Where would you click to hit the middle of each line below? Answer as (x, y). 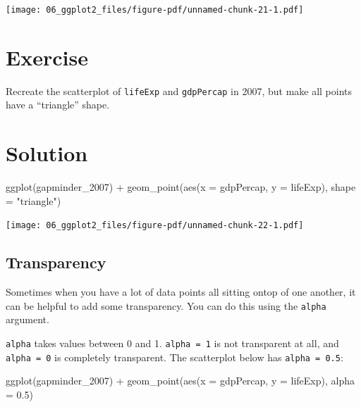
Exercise (47, 57)
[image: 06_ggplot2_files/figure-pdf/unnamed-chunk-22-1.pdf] (155, 226)
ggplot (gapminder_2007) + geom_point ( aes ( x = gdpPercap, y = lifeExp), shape (181, 187)
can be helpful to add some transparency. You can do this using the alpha (166, 305)
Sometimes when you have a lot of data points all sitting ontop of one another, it (181, 292)
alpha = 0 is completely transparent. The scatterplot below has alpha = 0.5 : (175, 357)
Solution (47, 153)
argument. (27, 319)
